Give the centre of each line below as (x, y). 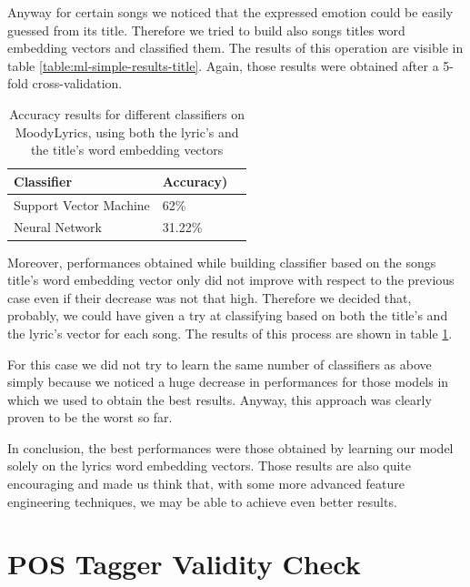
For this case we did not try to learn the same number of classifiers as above (220, 364)
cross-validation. (77, 83)
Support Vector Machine (82, 204)
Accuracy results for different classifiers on (127, 113)
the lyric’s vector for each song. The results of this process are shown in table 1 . (230, 333)
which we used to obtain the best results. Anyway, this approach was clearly (220, 399)
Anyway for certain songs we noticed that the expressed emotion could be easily (230, 12)
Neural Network (58, 227)
